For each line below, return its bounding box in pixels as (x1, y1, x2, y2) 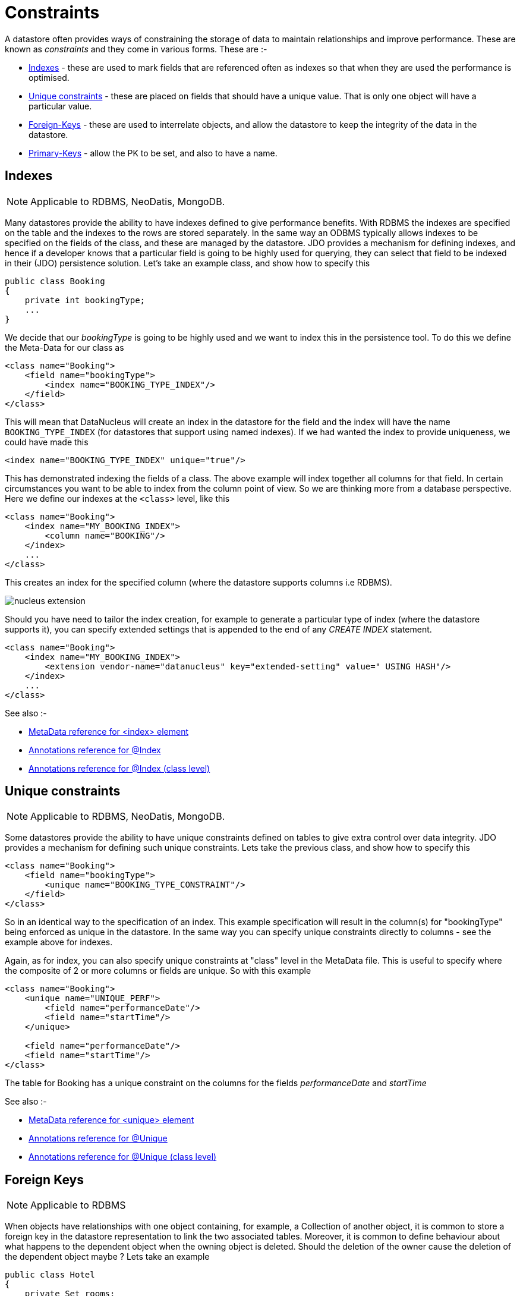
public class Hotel (5, 1270, 95, 1280)
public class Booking (5, 276, 105, 286)
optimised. (29, 72, 70, 83)
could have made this (5, 436, 89, 447)
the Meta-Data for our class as (5, 342, 124, 353)
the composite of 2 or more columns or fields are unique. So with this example (5, 965, 311, 976)
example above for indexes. (5, 937, 113, 948)
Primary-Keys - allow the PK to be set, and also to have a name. (29, 147, 278, 158)
